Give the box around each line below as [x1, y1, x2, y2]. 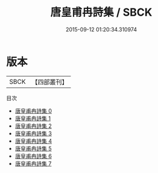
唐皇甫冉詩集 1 [14, 115, 51, 122]
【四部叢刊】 [31, 78, 68, 86]
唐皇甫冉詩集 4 [14, 137, 52, 145]
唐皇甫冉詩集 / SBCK [50, 5, 153, 19]
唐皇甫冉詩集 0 [14, 107, 52, 115]
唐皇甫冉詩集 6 [14, 152, 52, 160]
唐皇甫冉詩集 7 [14, 160, 52, 167]
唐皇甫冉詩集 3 [14, 130, 52, 137]
